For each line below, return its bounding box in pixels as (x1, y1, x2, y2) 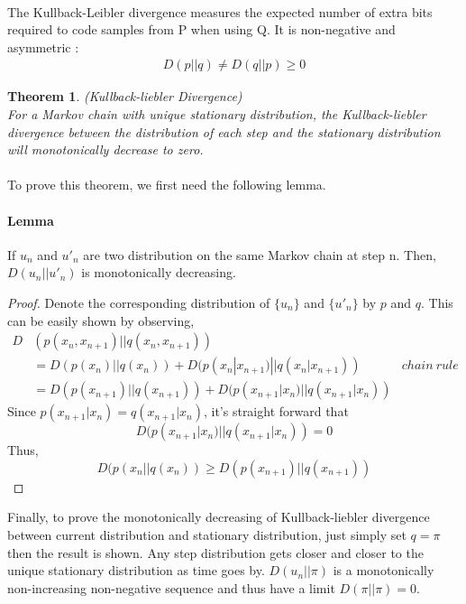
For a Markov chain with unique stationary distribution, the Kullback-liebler (7, 105, 426, 123)
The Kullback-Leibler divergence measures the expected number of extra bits (7, 2, 433, 21)
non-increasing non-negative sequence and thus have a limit (7, 578, 335, 597)
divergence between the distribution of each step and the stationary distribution (7, 122, 441, 141)
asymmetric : (7, 37, 79, 56)
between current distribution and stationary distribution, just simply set (7, 525, 407, 544)
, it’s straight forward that (203, 402, 349, 421)
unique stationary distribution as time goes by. (7, 561, 265, 580)
